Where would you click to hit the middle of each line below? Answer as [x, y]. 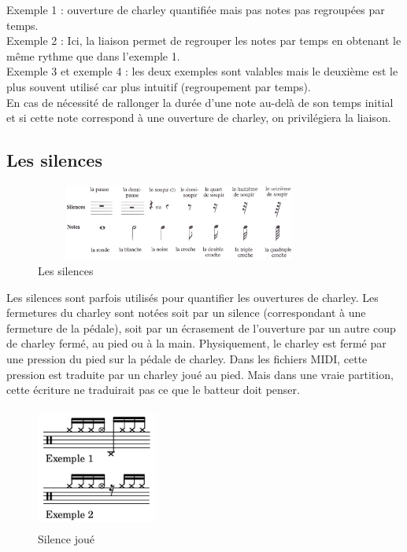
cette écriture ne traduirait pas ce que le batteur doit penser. [153, 390]
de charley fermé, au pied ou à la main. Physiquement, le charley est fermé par [196, 343]
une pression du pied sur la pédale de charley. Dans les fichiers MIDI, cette [187, 359]
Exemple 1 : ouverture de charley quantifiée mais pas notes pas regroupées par [196, 9]
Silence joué [66, 538]
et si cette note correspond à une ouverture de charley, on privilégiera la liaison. [199, 118]
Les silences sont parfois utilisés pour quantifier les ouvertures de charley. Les [192, 297]
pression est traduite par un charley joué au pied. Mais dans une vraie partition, [200, 374]
